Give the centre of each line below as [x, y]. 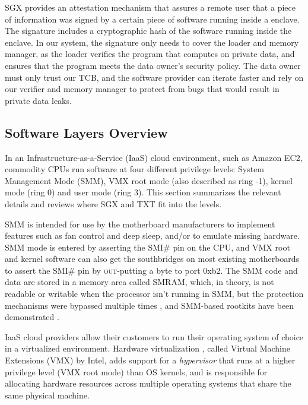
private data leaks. [38, 100]
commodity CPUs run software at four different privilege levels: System [135, 169]
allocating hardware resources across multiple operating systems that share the [148, 383]
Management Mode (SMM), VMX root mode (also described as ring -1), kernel [149, 180]
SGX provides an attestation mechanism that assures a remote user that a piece [150, 7]
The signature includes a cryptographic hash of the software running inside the [148, 31]
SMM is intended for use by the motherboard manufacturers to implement [140, 224]
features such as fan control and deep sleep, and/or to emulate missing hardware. [152, 235]
